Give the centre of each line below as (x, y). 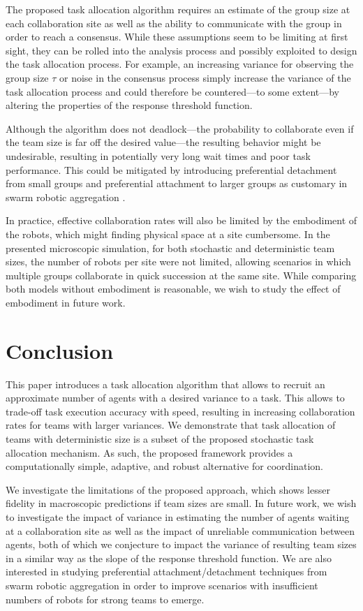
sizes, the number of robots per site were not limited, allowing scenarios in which (178, 262)
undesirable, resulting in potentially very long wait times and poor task (158, 155)
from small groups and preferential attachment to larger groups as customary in (177, 183)
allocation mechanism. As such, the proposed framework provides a (149, 452)
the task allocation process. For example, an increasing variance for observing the (180, 64)
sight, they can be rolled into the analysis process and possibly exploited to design (181, 50)
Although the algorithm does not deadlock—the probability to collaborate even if (180, 128)
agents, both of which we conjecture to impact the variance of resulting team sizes (181, 544)
